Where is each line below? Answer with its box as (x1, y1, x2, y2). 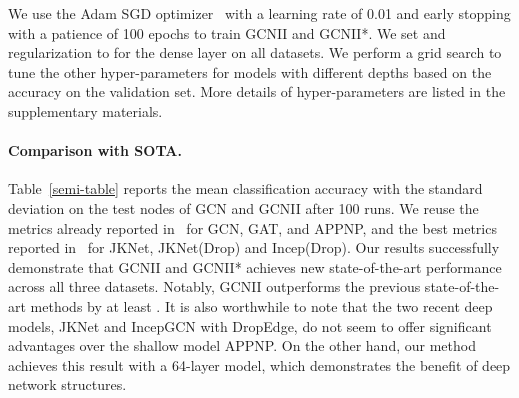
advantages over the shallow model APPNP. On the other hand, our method (8, 335, 476, 356)
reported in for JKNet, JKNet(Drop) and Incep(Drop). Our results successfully (8, 237, 500, 258)
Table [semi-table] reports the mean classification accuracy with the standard (8, 178, 483, 199)
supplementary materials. (8, 100, 163, 121)
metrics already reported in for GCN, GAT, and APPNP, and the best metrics (8, 217, 497, 238)
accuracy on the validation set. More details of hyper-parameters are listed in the (8, 81, 506, 102)
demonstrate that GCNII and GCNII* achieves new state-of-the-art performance (8, 256, 502, 277)
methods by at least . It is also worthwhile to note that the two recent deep (30, 295, 493, 316)
